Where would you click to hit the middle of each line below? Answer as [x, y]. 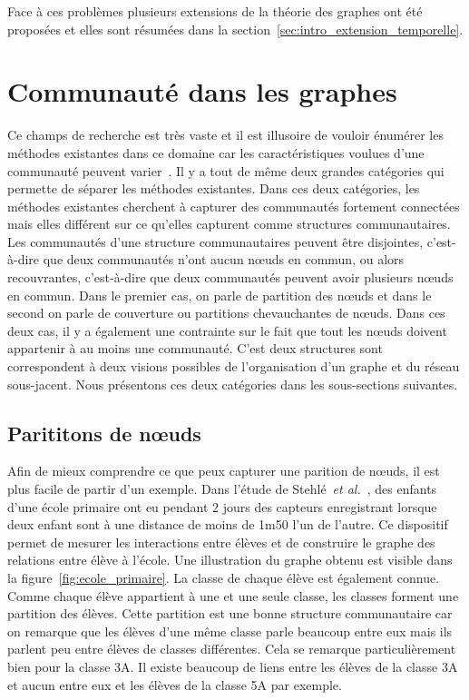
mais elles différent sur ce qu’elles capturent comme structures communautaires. [229, 224]
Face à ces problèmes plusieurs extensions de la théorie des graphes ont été [215, 11]
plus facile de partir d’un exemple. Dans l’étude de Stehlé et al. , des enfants [222, 489]
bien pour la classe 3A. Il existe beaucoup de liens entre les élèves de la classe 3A [233, 666]
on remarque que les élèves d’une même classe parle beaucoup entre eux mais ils [230, 631]
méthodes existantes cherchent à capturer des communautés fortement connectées [234, 206]
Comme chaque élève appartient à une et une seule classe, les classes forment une [233, 595]
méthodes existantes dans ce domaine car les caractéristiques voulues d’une [216, 152]
